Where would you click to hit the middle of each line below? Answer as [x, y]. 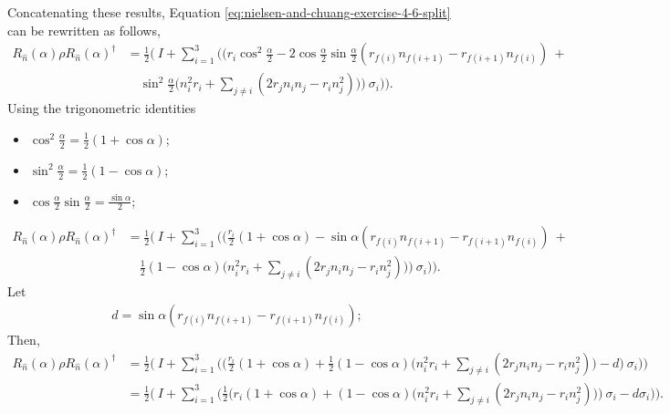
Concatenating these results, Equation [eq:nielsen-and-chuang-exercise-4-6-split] [229, 12]
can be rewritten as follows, [84, 30]
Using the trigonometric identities [102, 108]
